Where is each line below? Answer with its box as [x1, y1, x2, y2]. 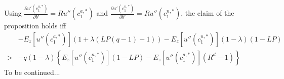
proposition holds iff [4, 20, 66, 31]
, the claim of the [181, 8, 234, 18]
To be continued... [4, 66, 60, 77]
